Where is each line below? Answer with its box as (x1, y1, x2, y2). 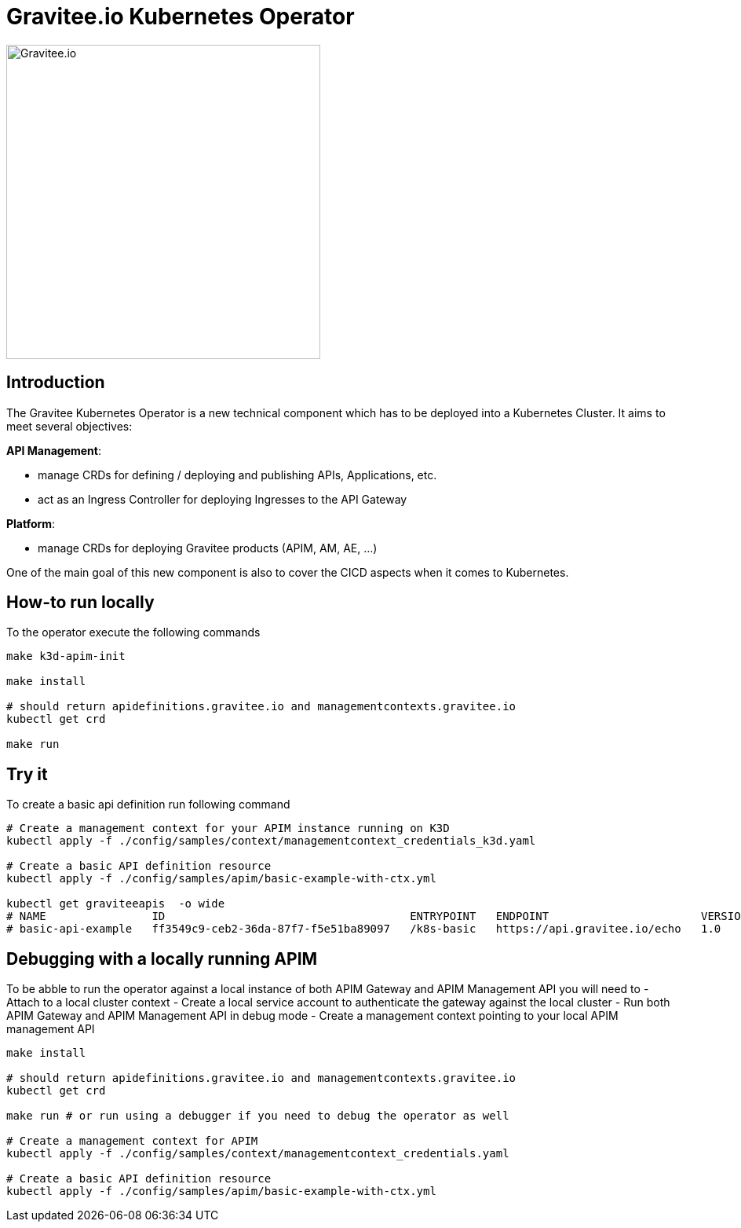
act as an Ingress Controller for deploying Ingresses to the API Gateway (38, 492, 407, 506)
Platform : (6, 516, 56, 530)
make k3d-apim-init (6, 650, 126, 663)
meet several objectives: (6, 419, 133, 433)
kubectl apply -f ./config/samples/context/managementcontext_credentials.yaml (6, 1147, 509, 1160)
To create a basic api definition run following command (6, 797, 290, 812)
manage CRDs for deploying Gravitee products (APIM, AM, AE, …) (38, 541, 378, 555)
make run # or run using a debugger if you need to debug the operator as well (6, 1109, 509, 1123)
